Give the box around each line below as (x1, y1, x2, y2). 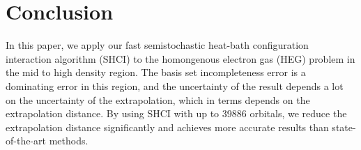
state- (332, 119, 356, 134)
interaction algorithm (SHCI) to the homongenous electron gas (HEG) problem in (6, 51, 355, 66)
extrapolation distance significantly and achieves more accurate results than (6, 119, 329, 134)
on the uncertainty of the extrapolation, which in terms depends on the (6, 92, 310, 107)
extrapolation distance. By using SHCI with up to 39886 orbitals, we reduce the (6, 106, 347, 121)
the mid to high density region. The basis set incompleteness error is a (6, 65, 306, 80)
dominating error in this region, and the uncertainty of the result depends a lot (6, 78, 344, 93)
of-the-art (6, 133, 46, 148)
